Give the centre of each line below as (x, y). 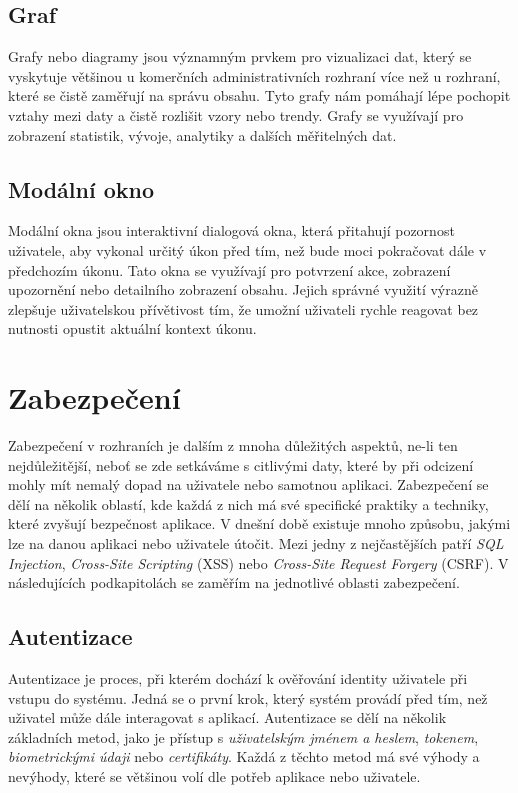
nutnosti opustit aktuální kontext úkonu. (132, 328)
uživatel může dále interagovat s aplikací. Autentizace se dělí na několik (227, 717)
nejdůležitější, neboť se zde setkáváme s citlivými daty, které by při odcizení (241, 464)
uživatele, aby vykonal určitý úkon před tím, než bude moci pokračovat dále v (247, 249)
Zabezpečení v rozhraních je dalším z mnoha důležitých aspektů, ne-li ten (233, 445)
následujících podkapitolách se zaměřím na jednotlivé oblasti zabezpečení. (234, 582)
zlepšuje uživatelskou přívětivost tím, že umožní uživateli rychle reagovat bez (243, 308)
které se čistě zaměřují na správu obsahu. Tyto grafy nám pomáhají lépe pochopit (259, 95)
